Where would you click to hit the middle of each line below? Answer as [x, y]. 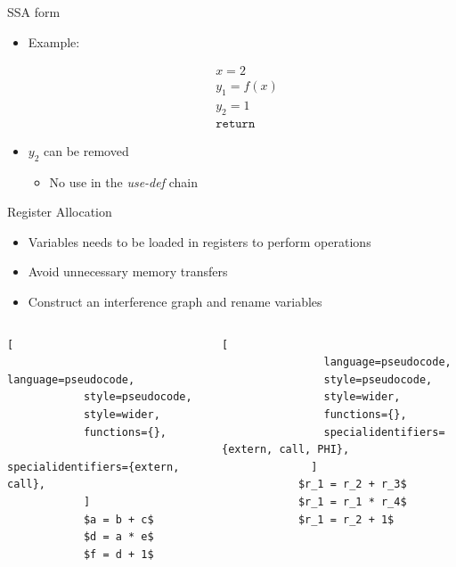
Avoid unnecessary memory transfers [128, 271]
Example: [54, 41]
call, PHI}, [314, 450]
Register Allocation [60, 212]
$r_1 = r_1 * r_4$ [352, 502]
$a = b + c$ [118, 519]
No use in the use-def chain [123, 181]
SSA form [34, 12]
